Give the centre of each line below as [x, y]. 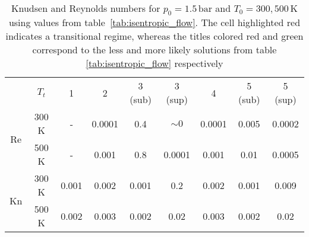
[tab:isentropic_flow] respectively [154, 63]
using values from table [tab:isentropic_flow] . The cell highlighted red [154, 23]
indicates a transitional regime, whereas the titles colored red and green [154, 36]
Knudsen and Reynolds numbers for [86, 8]
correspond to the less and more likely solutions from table [154, 50]
